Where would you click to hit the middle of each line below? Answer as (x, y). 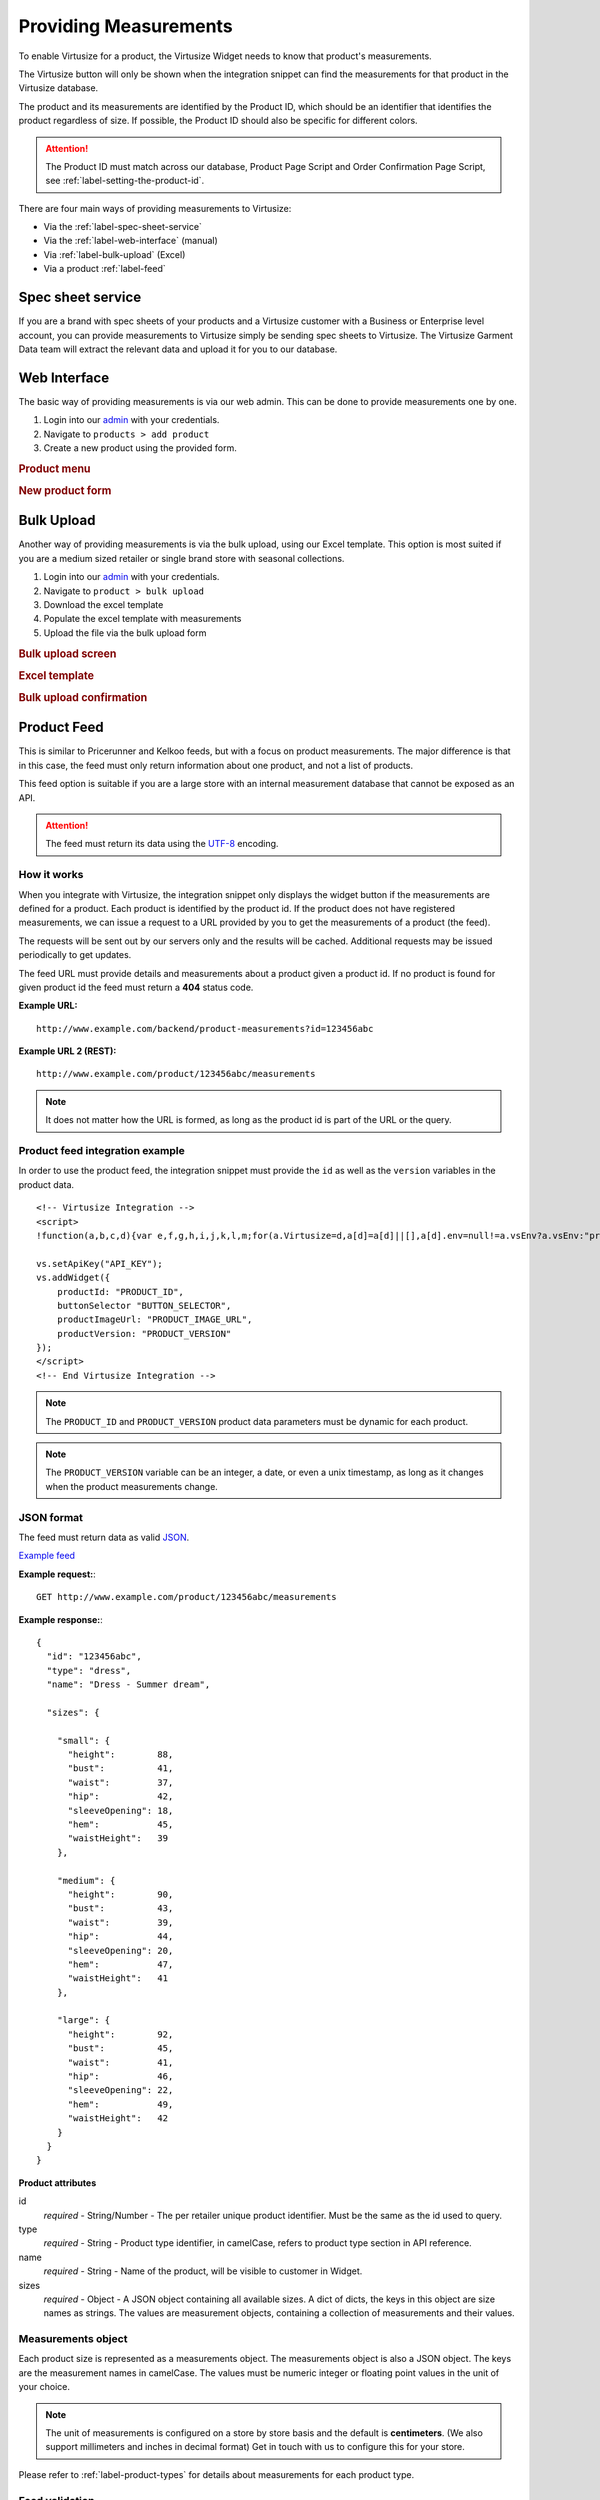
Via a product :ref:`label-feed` (104, 269)
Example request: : (57, 1574)
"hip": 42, (120, 1796)
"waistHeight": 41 (118, 1978)
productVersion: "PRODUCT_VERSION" (144, 1333)
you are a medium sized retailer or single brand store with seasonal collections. (181, 558)
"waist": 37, (120, 1782)
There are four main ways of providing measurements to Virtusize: (155, 208)
